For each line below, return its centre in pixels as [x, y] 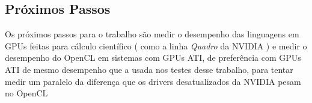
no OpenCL [26, 93]
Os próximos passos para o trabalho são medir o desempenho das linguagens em [152, 34]
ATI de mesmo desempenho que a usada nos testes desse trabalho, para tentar [149, 69]
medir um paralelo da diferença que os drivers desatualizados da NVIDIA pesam [153, 81]
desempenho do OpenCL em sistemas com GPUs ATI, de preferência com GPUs [153, 58]
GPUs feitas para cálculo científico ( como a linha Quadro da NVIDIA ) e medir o [156, 45]
